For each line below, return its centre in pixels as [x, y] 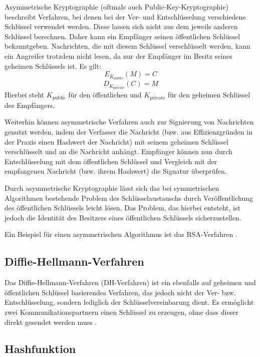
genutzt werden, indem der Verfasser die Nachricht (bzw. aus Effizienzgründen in [128, 131]
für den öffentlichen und [105, 95]
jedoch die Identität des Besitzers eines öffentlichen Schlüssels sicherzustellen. [123, 217]
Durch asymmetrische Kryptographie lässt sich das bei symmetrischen [112, 188]
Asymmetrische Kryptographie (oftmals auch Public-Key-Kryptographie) [117, 7]
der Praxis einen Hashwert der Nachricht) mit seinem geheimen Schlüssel [116, 141]
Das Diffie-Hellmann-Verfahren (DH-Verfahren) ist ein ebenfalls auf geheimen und [130, 282]
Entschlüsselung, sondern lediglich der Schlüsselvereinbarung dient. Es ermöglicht [129, 302]
